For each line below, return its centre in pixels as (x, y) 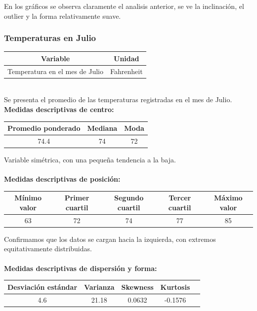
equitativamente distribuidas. (48, 249)
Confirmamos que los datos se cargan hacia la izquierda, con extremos (110, 239)
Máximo (228, 198)
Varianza (99, 287)
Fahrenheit (127, 71)
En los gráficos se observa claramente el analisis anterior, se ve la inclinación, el (124, 6)
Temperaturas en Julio (50, 38)
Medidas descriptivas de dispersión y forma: (81, 268)
